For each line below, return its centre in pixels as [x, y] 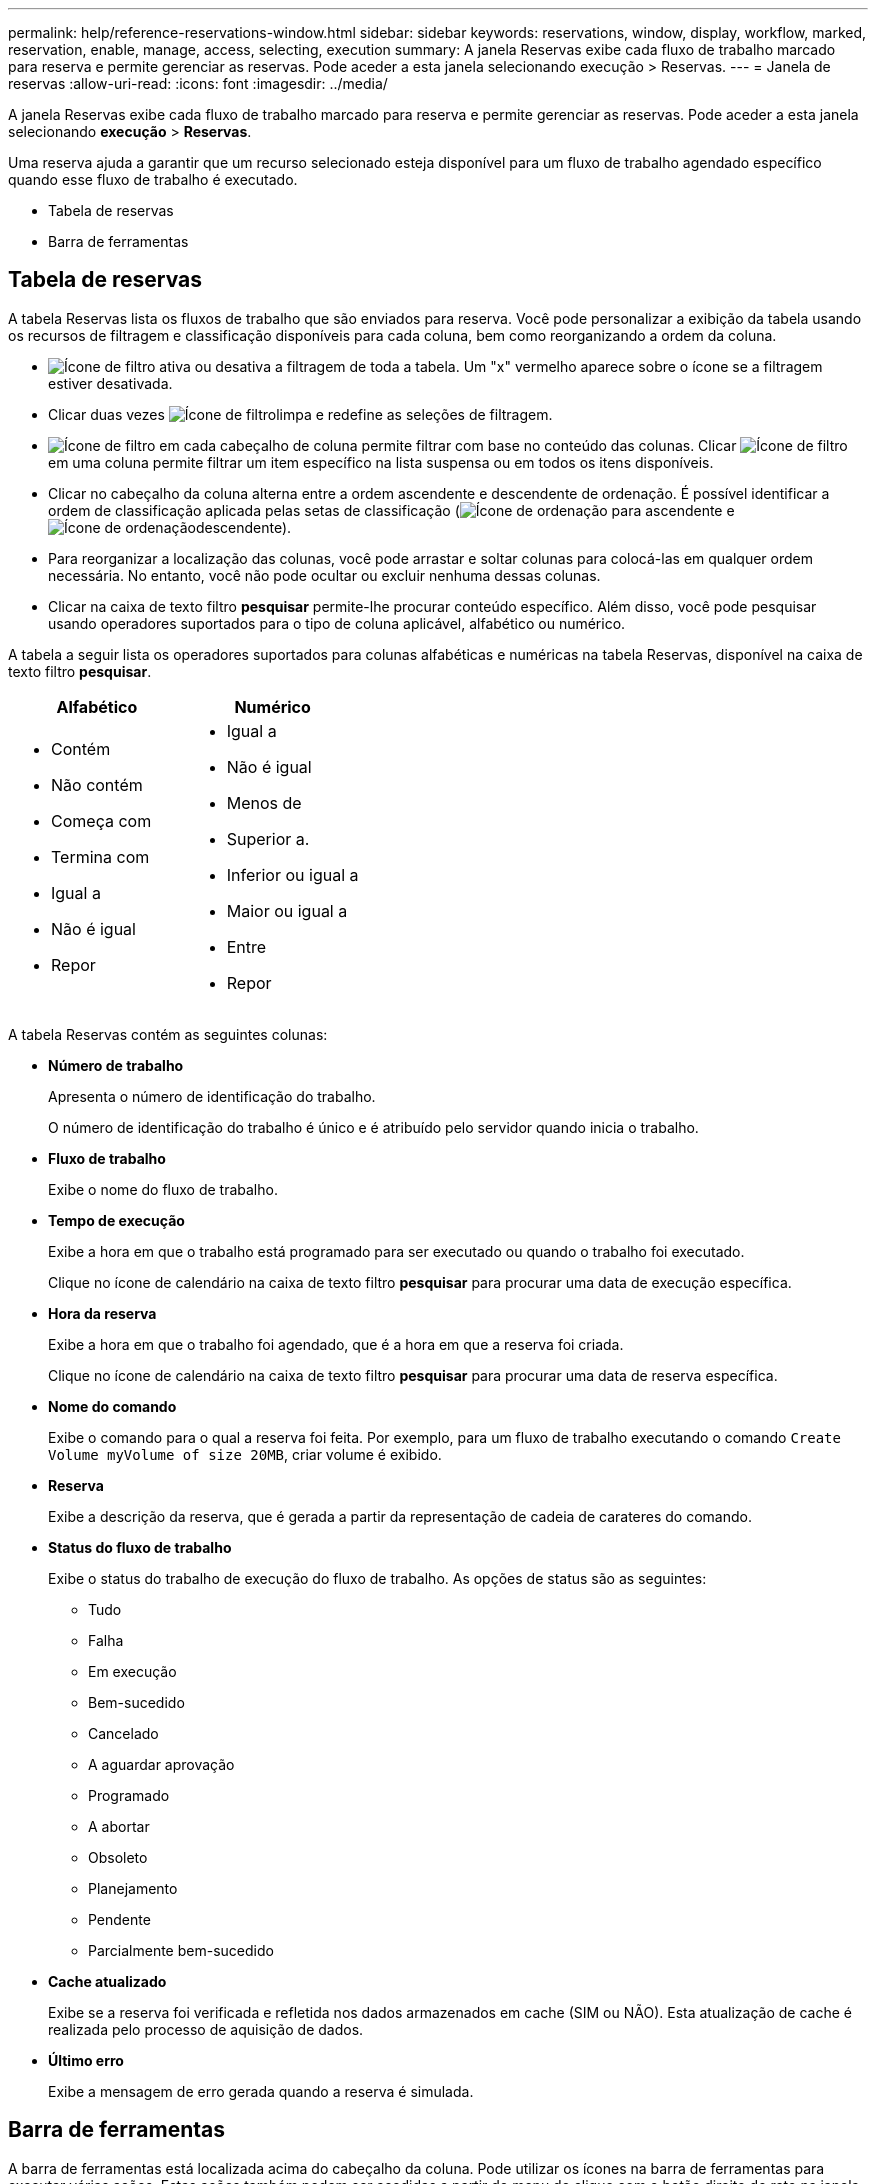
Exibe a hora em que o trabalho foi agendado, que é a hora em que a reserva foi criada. [336, 1344]
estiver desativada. [110, 383]
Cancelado [123, 1733]
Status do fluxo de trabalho [140, 1547]
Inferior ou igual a [292, 874]
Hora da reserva [102, 1313]
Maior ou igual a [287, 910]
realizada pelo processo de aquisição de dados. [206, 2029]
